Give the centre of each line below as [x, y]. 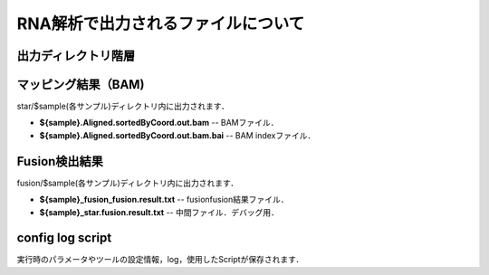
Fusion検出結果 [60, 161]
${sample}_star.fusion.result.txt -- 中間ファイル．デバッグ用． [159, 212]
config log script [64, 238]
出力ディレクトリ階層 [76, 56]
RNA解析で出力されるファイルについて [161, 24]
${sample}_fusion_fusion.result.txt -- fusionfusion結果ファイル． [164, 200]
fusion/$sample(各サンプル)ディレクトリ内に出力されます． [128, 183]
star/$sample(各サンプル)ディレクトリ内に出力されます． [123, 106]
